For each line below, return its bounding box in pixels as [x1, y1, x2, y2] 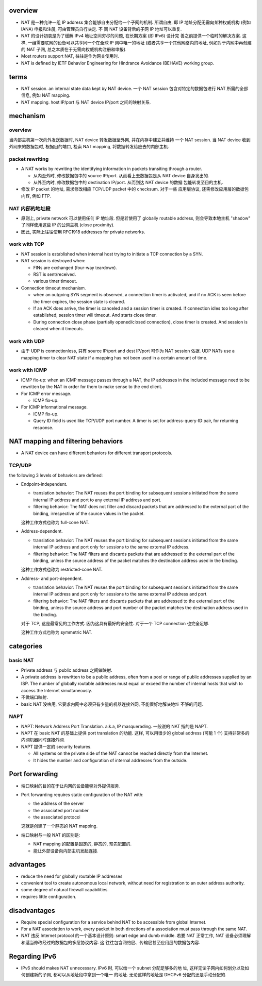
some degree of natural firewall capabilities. [21, 887, 109, 893]
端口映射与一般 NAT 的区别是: [21, 832, 80, 838]
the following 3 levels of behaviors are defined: [9, 472, 103, 478]
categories [9, 642, 43, 650]
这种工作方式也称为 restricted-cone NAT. [21, 566, 103, 573]
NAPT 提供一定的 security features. [21, 744, 92, 749]
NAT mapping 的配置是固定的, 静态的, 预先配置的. [33, 841, 132, 847]
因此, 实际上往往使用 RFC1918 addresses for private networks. [21, 229, 145, 235]
